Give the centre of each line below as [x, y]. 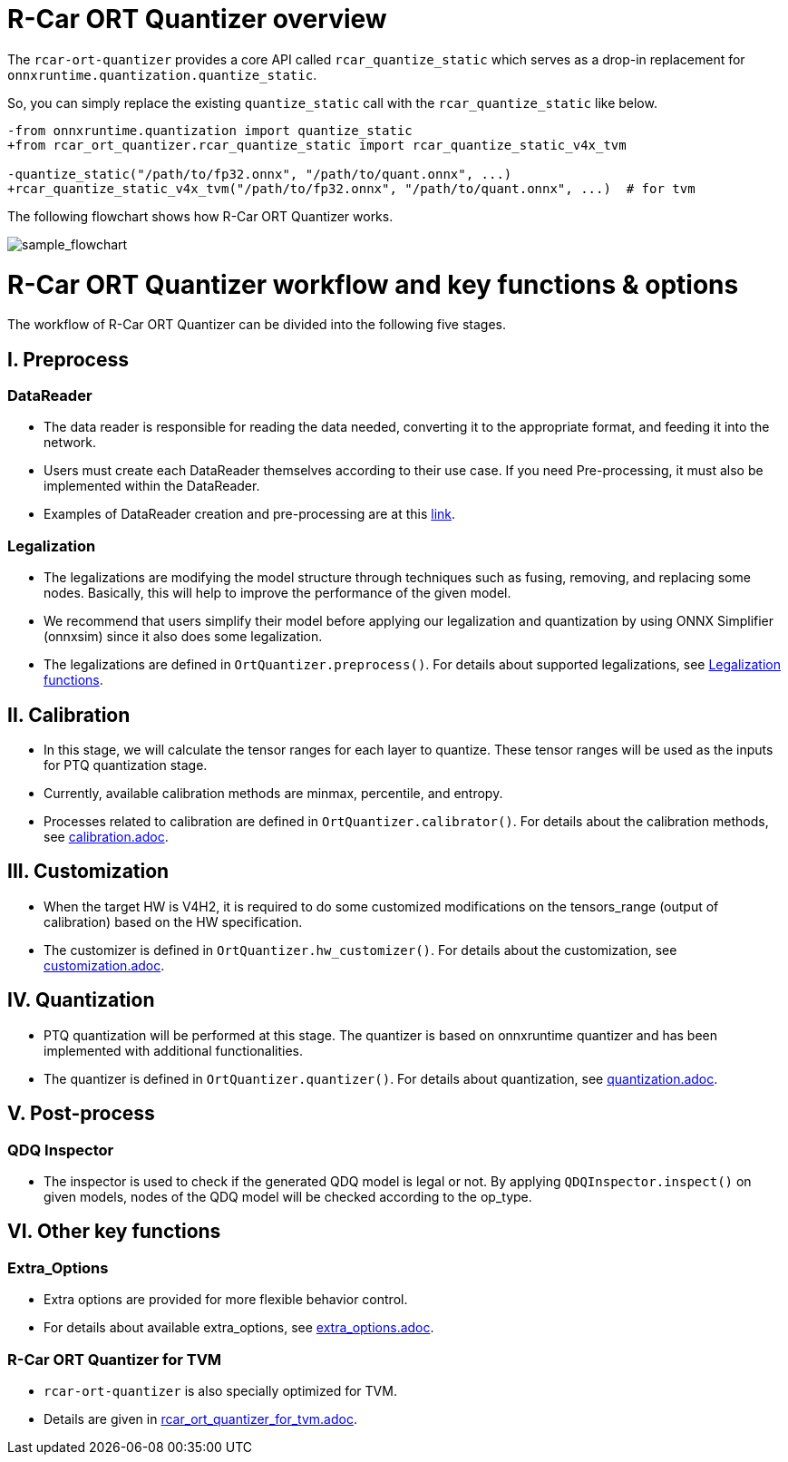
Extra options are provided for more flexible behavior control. [226, 1300]
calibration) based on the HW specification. [173, 921]
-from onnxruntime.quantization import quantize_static [210, 130]
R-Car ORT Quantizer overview [197, 19]
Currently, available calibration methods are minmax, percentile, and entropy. [273, 794]
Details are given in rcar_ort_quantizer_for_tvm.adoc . [200, 1418]
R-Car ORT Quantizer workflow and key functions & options [373, 284]
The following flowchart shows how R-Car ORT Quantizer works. [200, 216]
